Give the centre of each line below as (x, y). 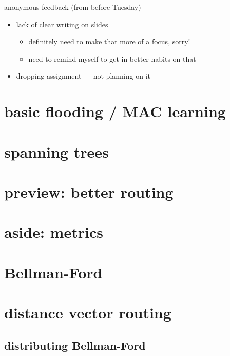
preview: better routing (89, 191)
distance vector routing (88, 313)
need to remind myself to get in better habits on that (112, 58)
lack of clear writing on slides (62, 24)
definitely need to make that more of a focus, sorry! (109, 41)
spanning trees (56, 151)
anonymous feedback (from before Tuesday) (73, 7)
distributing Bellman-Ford (75, 345)
